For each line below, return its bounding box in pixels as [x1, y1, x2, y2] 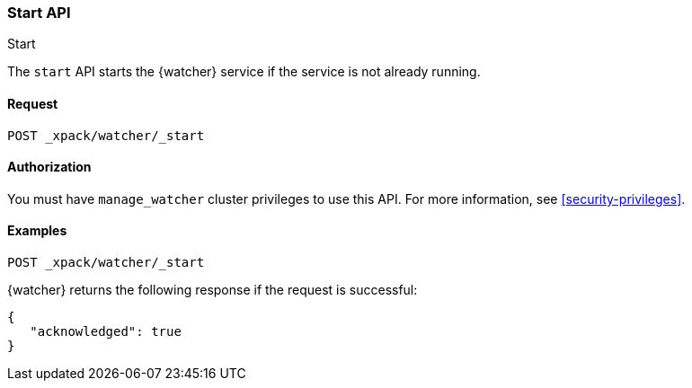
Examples [7, 223, 67, 239]
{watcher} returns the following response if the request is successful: [7, 282, 418, 298]
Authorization [7, 159, 92, 175]
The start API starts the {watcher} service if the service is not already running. [7, 64, 481, 80]
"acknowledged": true [30, 324, 182, 339]
